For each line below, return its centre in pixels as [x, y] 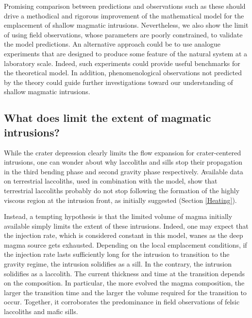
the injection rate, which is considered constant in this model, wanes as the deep [124, 235]
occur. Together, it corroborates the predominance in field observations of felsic [122, 302]
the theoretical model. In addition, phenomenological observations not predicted [123, 73]
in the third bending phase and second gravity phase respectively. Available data [124, 171]
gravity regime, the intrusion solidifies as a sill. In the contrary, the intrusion [118, 264]
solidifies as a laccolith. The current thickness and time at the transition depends [125, 273]
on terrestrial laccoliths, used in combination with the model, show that [111, 181]
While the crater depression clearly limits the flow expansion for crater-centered [123, 152]
